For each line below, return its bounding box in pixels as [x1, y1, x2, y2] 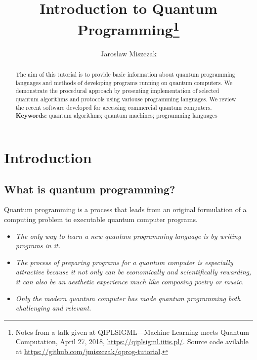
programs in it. [15, 240, 60, 251]
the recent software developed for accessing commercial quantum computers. [15, 103, 212, 111]
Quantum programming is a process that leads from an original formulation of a [4, 204, 247, 215]
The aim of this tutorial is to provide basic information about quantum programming [15, 70, 235, 79]
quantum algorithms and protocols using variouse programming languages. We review [15, 95, 236, 103]
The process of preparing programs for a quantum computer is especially [15, 257, 233, 267]
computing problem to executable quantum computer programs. [4, 214, 198, 224]
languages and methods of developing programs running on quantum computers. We [15, 78, 233, 87]
